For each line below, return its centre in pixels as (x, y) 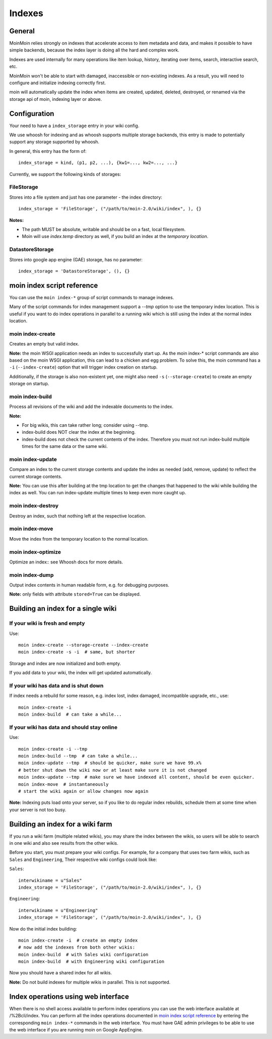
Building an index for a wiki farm (61, 824)
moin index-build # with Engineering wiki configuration (91, 962)
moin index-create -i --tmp (53, 749)
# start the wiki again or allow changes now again (83, 791)
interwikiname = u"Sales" (50, 880)
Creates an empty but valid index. (44, 344)
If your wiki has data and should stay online (63, 727)
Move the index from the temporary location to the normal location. (79, 539)
